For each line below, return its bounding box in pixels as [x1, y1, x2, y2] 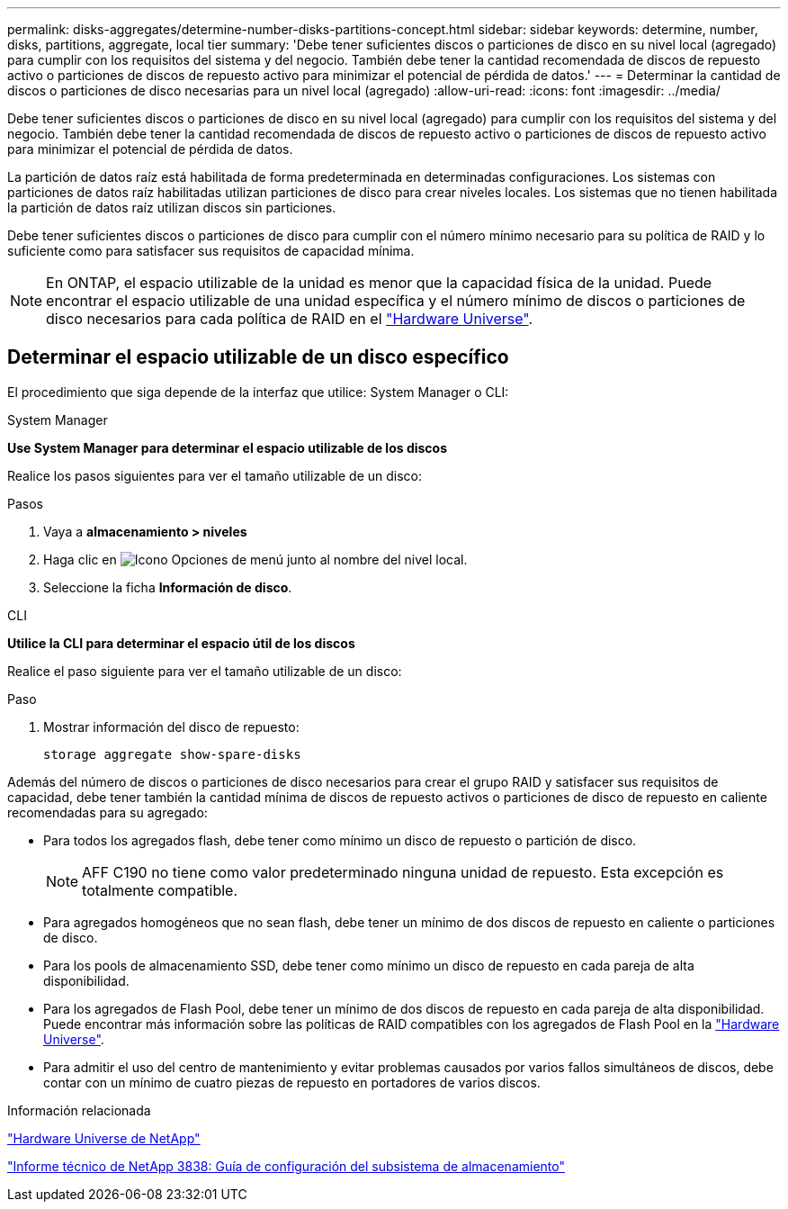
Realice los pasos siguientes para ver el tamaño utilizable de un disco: [7, 467, 422, 483]
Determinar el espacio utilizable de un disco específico [7, 346, 509, 369]
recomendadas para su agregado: [7, 804, 208, 820]
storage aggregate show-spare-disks [43, 746, 301, 762]
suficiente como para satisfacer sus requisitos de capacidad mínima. [7, 243, 415, 258]
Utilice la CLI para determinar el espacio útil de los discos [7, 635, 355, 651]
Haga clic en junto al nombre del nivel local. [43, 551, 468, 567]
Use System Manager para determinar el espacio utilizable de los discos [7, 439, 448, 456]
